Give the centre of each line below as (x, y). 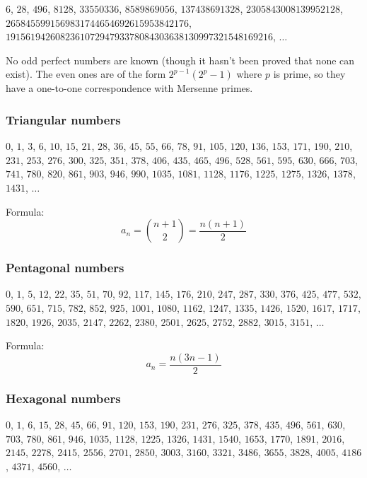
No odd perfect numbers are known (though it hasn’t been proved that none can (180, 60)
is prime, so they (309, 74)
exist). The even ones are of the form (86, 74)
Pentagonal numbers (65, 268)
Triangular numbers (63, 119)
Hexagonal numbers (63, 398)
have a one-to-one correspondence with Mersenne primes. (129, 88)
